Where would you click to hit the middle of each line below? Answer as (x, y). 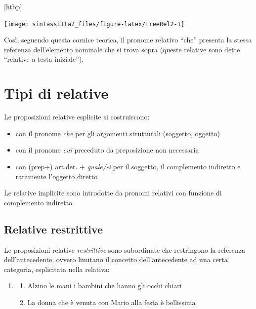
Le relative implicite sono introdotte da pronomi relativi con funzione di (113, 193)
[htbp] (13, 6)
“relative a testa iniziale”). (44, 59)
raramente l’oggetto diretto (57, 176)
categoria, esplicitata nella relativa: (57, 269)
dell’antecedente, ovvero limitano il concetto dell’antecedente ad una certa (116, 259)
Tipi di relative (56, 93)
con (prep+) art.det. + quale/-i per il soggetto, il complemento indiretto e (128, 166)
